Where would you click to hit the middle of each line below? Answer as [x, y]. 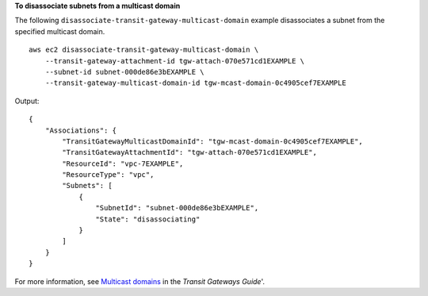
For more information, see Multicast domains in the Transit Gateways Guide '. [140, 281]
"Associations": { [81, 130]
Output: [27, 101]
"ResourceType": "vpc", [108, 175]
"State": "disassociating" [148, 219]
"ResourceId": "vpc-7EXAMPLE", [123, 163]
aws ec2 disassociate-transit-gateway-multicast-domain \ [144, 50]
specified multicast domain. [60, 31]
